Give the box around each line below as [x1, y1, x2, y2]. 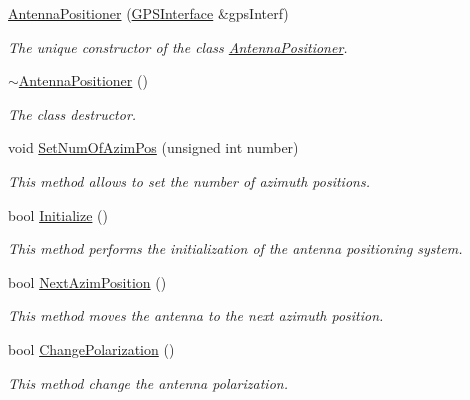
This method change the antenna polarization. [8, 372, 288, 393]
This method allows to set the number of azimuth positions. [8, 170, 370, 191]
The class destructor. [8, 103, 137, 124]
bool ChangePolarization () [8, 338, 175, 359]
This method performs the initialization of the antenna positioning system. [8, 238, 463, 259]
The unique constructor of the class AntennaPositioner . [8, 36, 348, 57]
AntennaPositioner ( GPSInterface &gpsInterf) [8, 3, 289, 23]
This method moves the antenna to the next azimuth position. [8, 305, 384, 326]
